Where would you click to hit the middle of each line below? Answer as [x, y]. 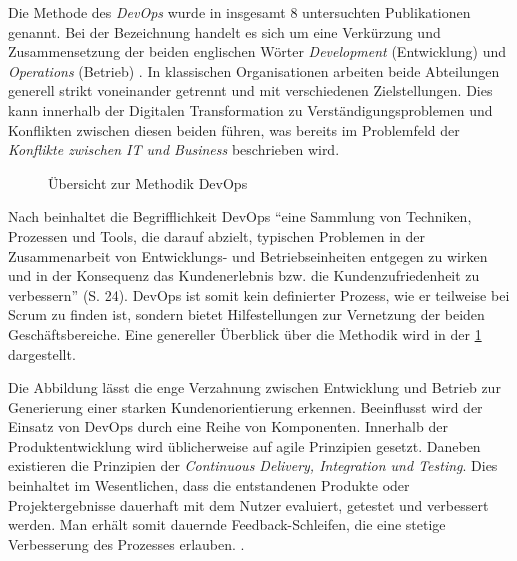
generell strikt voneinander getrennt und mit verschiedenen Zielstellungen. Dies [250, 90]
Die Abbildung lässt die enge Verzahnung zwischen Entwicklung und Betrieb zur [254, 387]
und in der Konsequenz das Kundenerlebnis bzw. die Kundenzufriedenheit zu [244, 275]
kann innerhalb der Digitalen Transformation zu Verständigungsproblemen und [250, 109]
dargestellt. [42, 353]
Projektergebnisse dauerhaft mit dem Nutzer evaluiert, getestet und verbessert [248, 504]
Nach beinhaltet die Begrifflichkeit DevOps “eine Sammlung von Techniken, [240, 216]
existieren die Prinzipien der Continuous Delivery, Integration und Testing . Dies [253, 465]
